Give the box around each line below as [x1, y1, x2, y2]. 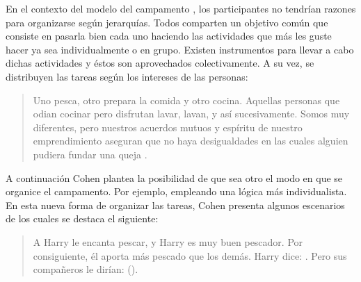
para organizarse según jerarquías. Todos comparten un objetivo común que [6, 15, 328, 29]
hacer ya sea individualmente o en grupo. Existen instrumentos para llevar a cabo [6, 42, 354, 56]
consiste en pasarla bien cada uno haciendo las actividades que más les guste [6, 28, 332, 43]
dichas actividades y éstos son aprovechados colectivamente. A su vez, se [6, 56, 314, 70]
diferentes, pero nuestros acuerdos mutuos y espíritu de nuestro [33, 119, 303, 134]
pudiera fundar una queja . [33, 147, 147, 161]
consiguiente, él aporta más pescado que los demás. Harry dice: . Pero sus [33, 248, 347, 263]
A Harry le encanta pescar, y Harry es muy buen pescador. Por [33, 234, 303, 249]
